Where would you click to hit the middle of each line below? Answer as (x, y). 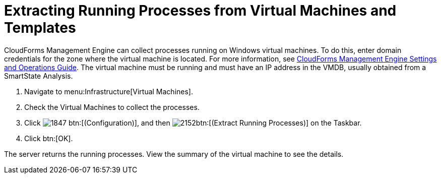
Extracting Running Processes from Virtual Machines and (200, 11)
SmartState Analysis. (39, 76)
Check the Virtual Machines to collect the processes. (112, 107)
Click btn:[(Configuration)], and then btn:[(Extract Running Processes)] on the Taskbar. (193, 123)
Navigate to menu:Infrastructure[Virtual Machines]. (109, 91)
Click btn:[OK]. (49, 138)
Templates (40, 28)
